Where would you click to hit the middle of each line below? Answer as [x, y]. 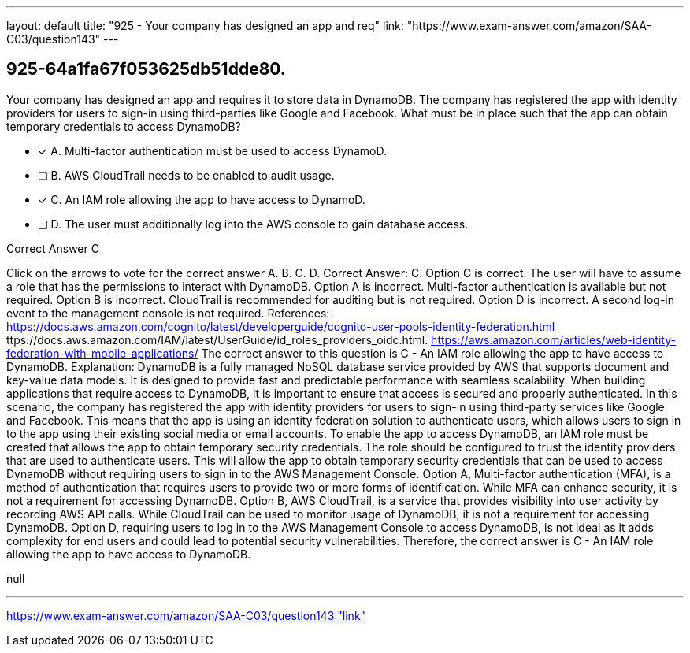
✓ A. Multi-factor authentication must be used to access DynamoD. [212, 150]
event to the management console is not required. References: [168, 313]
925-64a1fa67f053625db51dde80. [146, 69]
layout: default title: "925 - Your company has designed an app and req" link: [205, 26]
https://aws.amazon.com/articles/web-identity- [553, 339]
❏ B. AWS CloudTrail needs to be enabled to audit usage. [186, 175]
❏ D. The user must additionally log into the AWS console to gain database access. [253, 224]
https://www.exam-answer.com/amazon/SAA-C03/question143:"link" [186, 615]
